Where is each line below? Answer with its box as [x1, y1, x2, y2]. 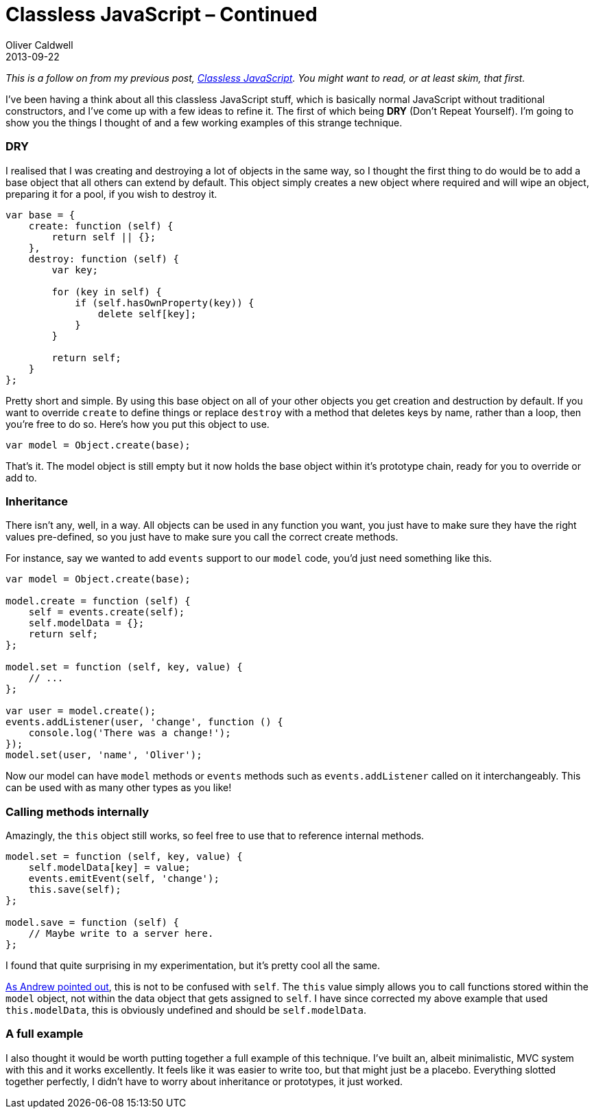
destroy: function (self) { [28, 253, 179, 264]
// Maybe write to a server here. [28, 928, 214, 939]
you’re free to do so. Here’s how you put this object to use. [5, 418, 270, 430]
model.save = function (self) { [5, 917, 179, 928]
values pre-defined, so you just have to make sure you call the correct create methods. [5, 531, 399, 543]
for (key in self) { [51, 286, 162, 297]
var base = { [5, 209, 75, 220]
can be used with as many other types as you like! [5, 782, 232, 794]
